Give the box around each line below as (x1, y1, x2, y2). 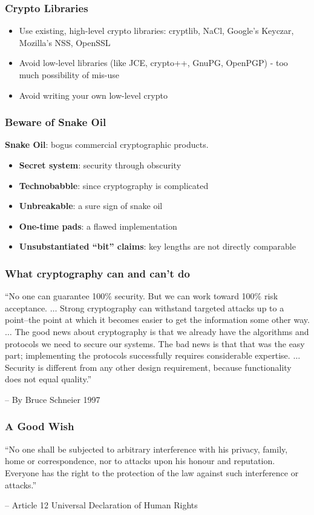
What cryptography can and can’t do (5, 265, 190, 281)
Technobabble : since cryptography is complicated (19, 179, 209, 191)
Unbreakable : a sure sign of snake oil (19, 199, 163, 212)
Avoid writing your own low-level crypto (19, 88, 168, 101)
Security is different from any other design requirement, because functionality (5, 360, 292, 373)
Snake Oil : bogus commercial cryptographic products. (5, 138, 209, 151)
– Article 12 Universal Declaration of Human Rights (5, 499, 198, 511)
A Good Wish (5, 419, 74, 434)
